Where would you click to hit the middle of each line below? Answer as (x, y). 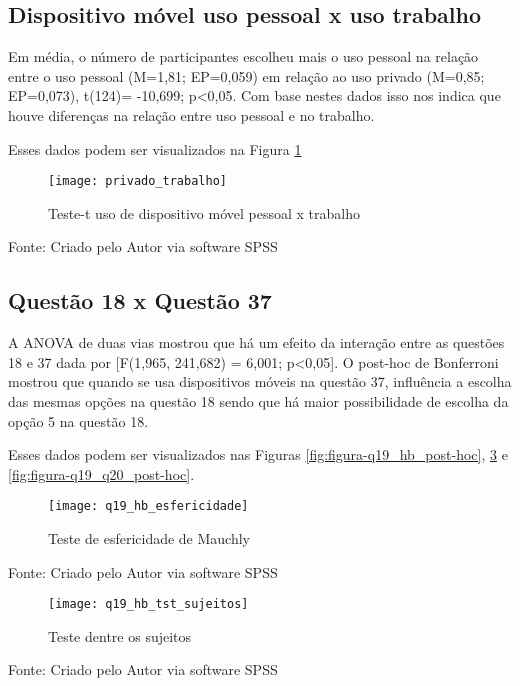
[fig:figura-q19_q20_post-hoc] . (101, 473)
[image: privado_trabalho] (137, 181)
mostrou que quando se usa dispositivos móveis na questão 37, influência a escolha (260, 381)
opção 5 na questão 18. (78, 420)
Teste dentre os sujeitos (120, 635)
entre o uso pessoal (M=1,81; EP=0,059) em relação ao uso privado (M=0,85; (246, 75)
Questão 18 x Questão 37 (140, 300)
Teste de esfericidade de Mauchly (149, 538)
